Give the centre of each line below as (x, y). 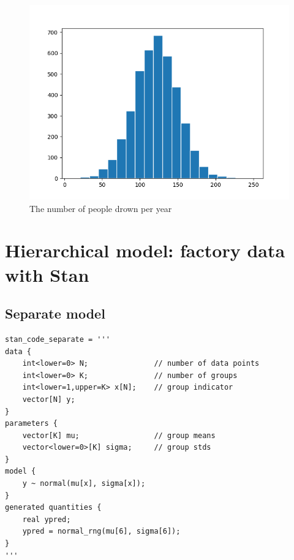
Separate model (55, 313)
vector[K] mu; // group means (119, 435)
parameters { (31, 424)
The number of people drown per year (101, 208)
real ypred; (47, 519)
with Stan (47, 274)
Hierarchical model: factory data (145, 250)
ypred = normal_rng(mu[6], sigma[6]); (101, 532)
